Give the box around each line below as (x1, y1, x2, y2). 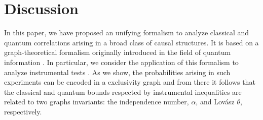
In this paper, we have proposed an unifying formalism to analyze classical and (4, 27, 249, 38)
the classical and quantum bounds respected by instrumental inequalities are (4, 86, 242, 97)
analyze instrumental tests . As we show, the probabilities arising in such (4, 67, 231, 77)
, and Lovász (196, 96, 235, 107)
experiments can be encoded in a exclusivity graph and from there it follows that (4, 77, 255, 87)
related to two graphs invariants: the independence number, (4, 96, 189, 107)
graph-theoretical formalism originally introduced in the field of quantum (4, 47, 231, 57)
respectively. (4, 106, 42, 116)
